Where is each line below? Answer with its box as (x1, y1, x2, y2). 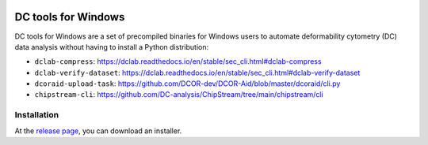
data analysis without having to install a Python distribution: (14, 42, 209, 51)
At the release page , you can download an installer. (14, 126, 182, 136)
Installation (14, 110, 59, 121)
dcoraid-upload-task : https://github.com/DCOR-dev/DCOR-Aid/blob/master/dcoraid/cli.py (34, 79, 341, 88)
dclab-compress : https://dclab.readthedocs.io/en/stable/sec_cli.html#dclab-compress (34, 57, 322, 66)
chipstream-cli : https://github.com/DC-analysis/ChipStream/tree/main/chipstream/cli (34, 90, 324, 99)
